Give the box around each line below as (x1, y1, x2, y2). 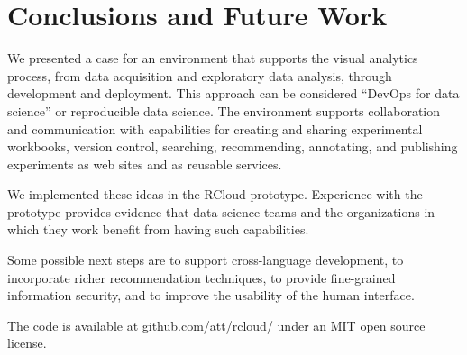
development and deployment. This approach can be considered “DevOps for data (7, 84, 460, 103)
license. (7, 333, 47, 352)
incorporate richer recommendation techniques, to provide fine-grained (7, 268, 396, 287)
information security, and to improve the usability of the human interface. (7, 286, 415, 305)
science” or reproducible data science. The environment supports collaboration (7, 101, 441, 120)
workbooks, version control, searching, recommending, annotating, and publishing (7, 137, 458, 156)
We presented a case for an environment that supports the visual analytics (7, 49, 418, 68)
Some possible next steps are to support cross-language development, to (7, 250, 404, 269)
